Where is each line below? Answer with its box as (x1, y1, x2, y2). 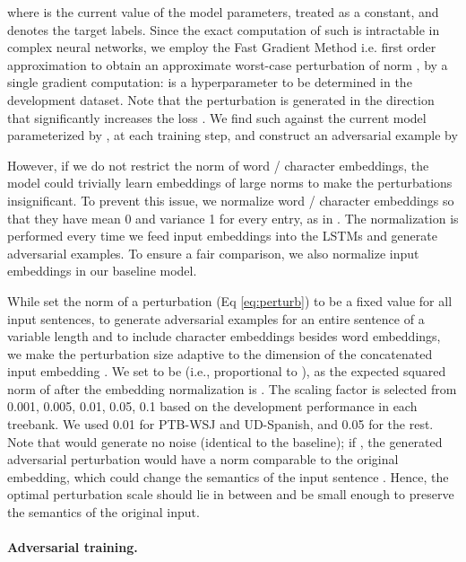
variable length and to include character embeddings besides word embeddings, (7, 327, 441, 346)
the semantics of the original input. (7, 503, 200, 522)
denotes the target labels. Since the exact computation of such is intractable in (7, 20, 440, 39)
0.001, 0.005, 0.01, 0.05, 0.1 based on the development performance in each (7, 397, 418, 416)
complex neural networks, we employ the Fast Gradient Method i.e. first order (7, 38, 436, 57)
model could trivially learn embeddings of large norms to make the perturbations (7, 173, 453, 192)
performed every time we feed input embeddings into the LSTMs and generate (7, 226, 437, 245)
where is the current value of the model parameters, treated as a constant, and (7, 3, 439, 21)
